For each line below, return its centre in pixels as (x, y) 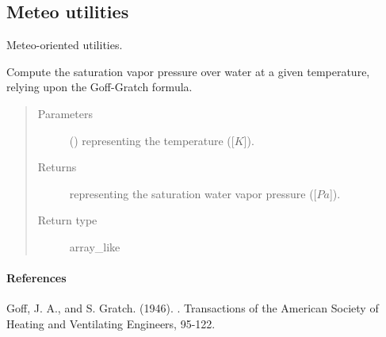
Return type (67, 220)
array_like (95, 246)
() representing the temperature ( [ (152, 140)
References (36, 278)
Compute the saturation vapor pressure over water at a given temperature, (188, 71)
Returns (57, 167)
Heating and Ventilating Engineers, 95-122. (111, 323)
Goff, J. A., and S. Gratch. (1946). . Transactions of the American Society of (193, 308)
